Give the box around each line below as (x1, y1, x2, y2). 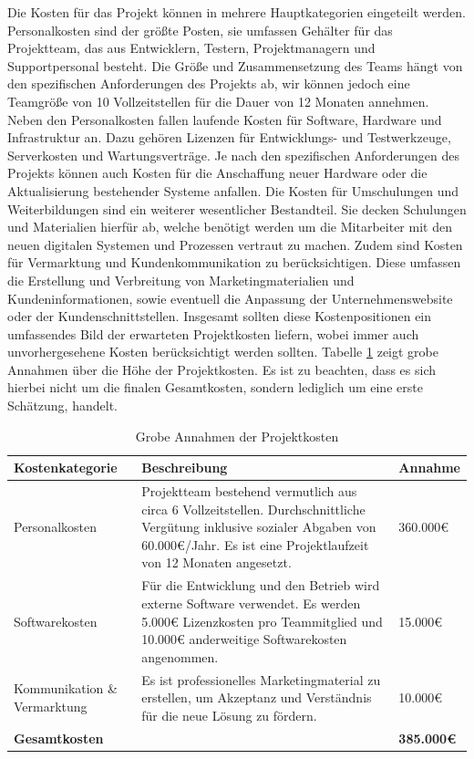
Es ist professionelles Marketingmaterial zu (141, 670, 381, 689)
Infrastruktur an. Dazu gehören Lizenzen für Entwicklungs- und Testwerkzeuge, (7, 128, 451, 147)
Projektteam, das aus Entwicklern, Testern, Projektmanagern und (7, 38, 376, 57)
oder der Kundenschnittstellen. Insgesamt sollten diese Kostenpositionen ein (7, 307, 432, 326)
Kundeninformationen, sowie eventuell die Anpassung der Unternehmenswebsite (7, 288, 453, 307)
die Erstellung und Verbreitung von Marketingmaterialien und (7, 270, 355, 289)
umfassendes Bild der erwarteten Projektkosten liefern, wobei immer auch (7, 324, 419, 343)
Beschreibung (141, 458, 228, 477)
